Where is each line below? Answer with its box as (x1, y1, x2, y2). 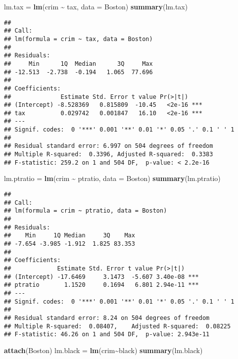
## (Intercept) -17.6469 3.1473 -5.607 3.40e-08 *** (4, 273, 199, 280)
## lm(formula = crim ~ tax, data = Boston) (4, 35, 153, 43)
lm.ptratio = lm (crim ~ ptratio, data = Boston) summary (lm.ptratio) (4, 173, 221, 183)
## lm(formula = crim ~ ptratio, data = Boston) (4, 207, 167, 215)
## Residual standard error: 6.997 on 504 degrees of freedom (4, 142, 213, 150)
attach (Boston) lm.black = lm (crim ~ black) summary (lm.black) (4, 345, 203, 355)
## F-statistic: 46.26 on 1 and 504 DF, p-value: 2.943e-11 (4, 331, 210, 338)
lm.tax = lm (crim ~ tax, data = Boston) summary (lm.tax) (4, 1, 188, 11)
